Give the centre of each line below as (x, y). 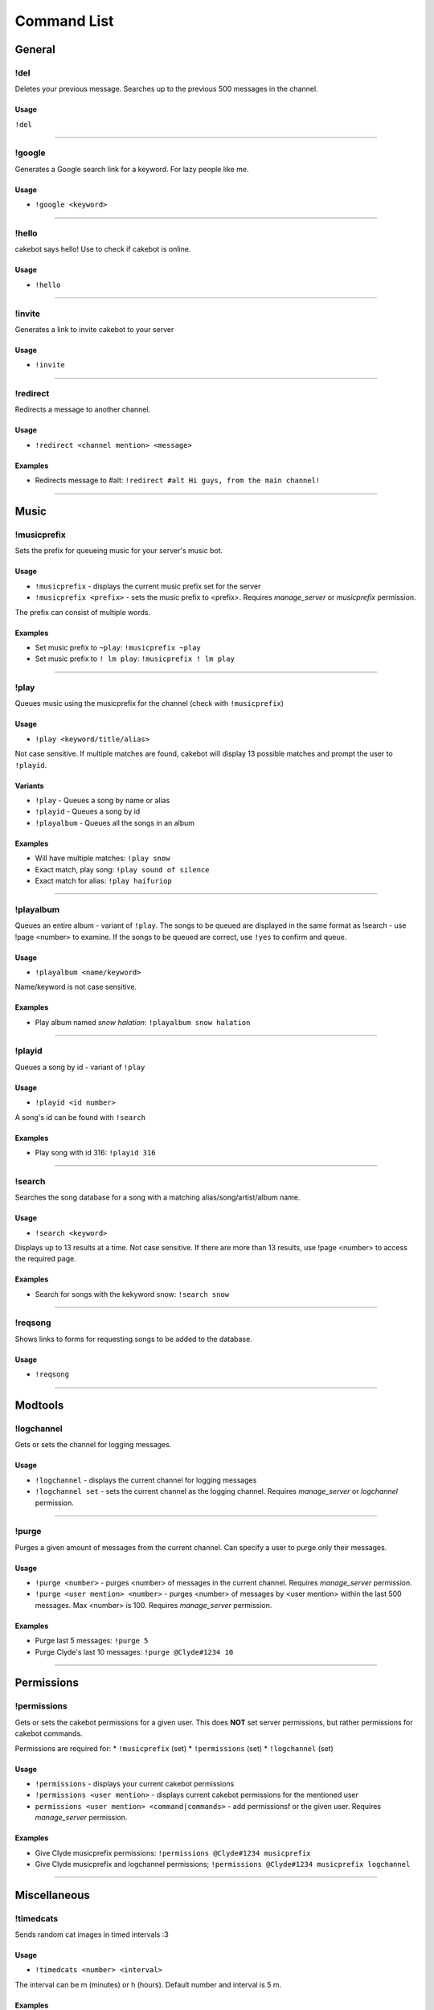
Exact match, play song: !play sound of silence (122, 869)
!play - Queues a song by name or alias (102, 801)
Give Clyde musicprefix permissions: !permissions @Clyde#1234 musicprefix (173, 1852)
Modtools (39, 1406)
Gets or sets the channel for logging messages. (93, 1445)
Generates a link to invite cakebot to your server (94, 329)
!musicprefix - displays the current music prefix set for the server (148, 586)
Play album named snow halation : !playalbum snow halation (143, 1022)
